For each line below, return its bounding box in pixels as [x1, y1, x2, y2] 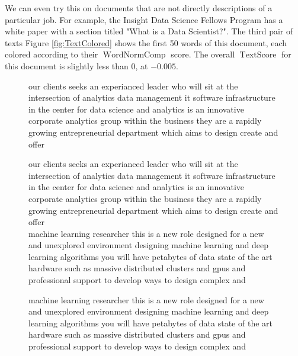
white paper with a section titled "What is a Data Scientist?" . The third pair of [5, 25, 293, 37]
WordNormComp [102, 51, 166, 60]
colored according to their [5, 48, 98, 60]
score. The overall [171, 48, 235, 60]
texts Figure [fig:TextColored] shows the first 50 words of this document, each [5, 36, 287, 49]
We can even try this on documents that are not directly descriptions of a [5, 2, 273, 14]
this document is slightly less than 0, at [5, 59, 148, 72]
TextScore [239, 51, 277, 60]
